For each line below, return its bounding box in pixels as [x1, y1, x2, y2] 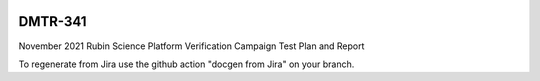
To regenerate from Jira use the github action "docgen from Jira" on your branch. [18, 58, 355, 70]
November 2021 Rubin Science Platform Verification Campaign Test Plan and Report [18, 40, 365, 52]
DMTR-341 [18, 13, 87, 30]
